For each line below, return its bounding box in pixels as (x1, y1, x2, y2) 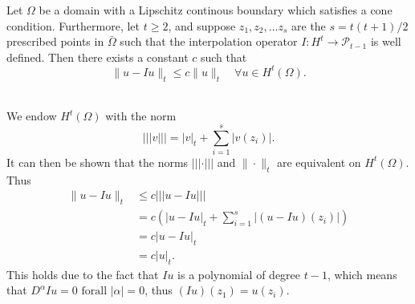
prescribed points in (6, 33, 104, 50)
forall (81, 286, 108, 298)
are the (291, 17, 326, 34)
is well (370, 33, 401, 50)
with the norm (105, 107, 177, 124)
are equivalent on (277, 153, 361, 170)
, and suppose (168, 17, 236, 34)
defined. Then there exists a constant (6, 48, 189, 65)
